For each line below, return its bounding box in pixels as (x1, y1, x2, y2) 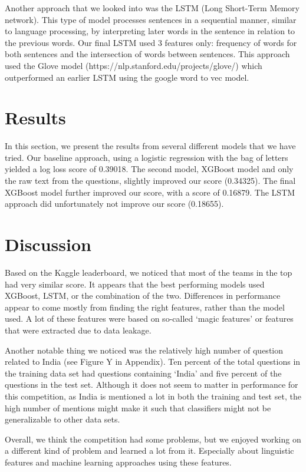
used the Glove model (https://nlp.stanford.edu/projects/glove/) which (5, 59, 262, 71)
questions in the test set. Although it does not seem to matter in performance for (5, 378, 298, 391)
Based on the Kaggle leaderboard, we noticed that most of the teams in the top (5, 266, 292, 278)
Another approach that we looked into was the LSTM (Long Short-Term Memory (5, 2, 300, 14)
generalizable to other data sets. (5, 413, 120, 425)
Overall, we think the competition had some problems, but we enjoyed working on (5, 433, 301, 445)
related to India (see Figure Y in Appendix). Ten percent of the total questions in (5, 355, 301, 368)
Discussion (5, 232, 91, 256)
